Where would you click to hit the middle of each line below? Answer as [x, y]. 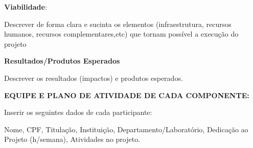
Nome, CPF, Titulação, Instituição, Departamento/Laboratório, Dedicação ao [126, 129]
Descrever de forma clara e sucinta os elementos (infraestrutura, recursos [118, 24]
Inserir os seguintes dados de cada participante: [78, 112]
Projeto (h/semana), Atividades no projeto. [72, 139]
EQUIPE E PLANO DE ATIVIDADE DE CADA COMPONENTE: [127, 95]
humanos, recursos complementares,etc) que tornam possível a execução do [121, 34]
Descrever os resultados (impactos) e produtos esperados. [94, 78]
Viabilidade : [26, 7]
